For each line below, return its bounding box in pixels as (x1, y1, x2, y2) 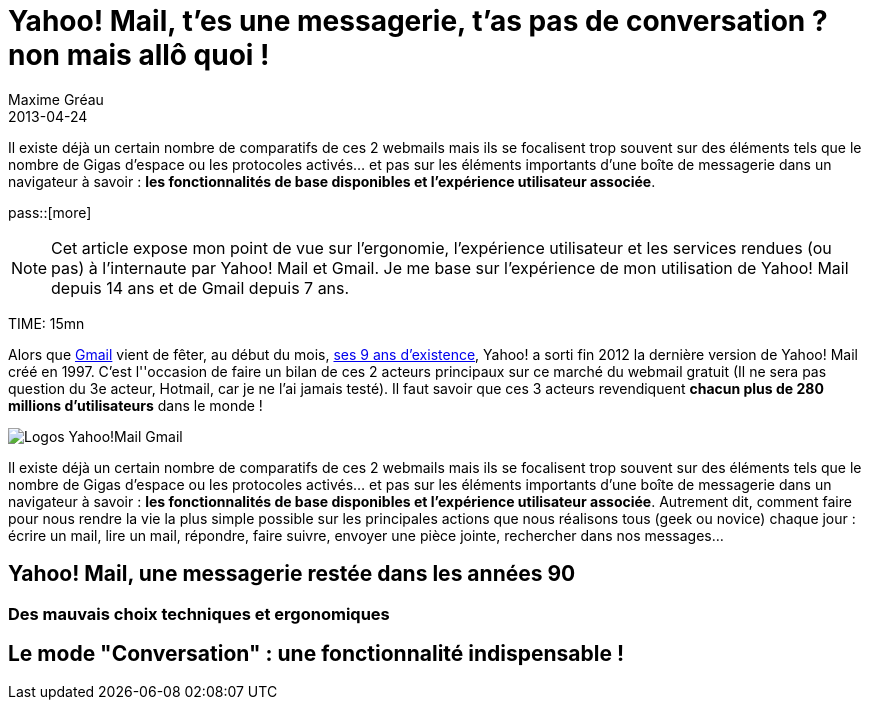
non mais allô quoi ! (8, 38, 270, 72)
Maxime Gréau (8, 90, 104, 108)
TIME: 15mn (8, 314, 85, 332)
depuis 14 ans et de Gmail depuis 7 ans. (51, 277, 350, 298)
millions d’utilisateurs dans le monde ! (8, 396, 263, 414)
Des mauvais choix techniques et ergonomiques (8, 603, 390, 624)
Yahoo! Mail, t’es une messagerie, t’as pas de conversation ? (8, 4, 828, 38)
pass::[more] (8, 203, 92, 221)
